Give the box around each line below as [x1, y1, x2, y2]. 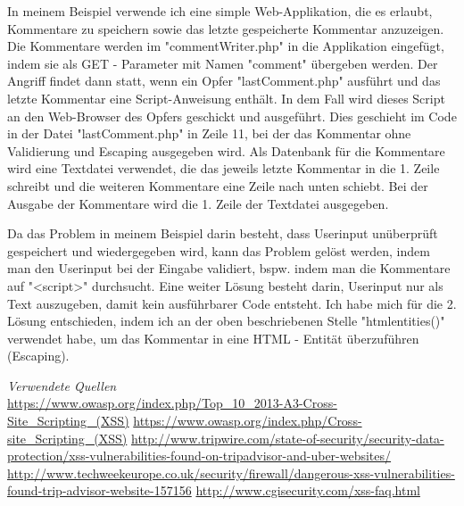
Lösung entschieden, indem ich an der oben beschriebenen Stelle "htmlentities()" [7, 311, 445, 330]
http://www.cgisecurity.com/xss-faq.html [195, 481, 420, 500]
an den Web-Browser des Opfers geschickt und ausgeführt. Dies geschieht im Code [7, 106, 457, 125]
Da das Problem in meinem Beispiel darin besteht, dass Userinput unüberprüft [7, 224, 438, 243]
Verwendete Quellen [7, 376, 117, 394]
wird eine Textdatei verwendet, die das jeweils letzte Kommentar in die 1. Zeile [7, 159, 440, 178]
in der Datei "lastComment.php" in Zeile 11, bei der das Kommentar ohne [7, 124, 411, 143]
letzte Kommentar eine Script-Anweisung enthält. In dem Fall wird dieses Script [7, 88, 445, 107]
